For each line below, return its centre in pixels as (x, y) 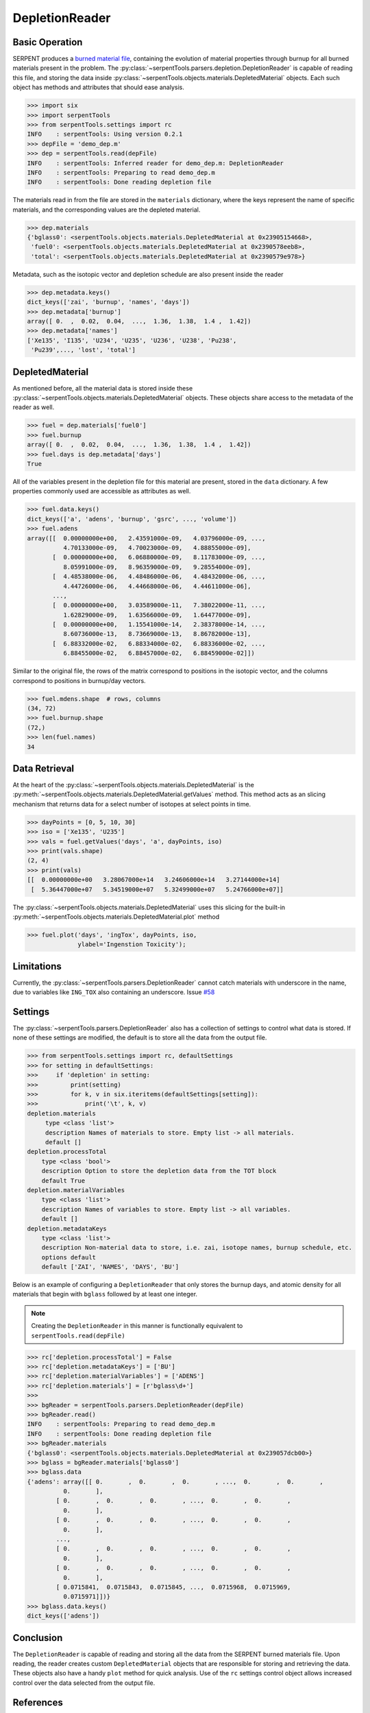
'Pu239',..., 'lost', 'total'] (84, 350)
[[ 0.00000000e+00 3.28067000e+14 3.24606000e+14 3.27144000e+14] (153, 880)
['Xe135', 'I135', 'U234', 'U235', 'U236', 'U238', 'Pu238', (132, 340)
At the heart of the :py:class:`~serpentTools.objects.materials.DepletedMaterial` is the (134, 785)
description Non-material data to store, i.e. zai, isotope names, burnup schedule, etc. (197, 1248)
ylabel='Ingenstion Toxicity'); (132, 945)
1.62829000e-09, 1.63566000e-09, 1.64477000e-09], (157, 615)
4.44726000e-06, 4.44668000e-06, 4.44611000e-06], (157, 586)
